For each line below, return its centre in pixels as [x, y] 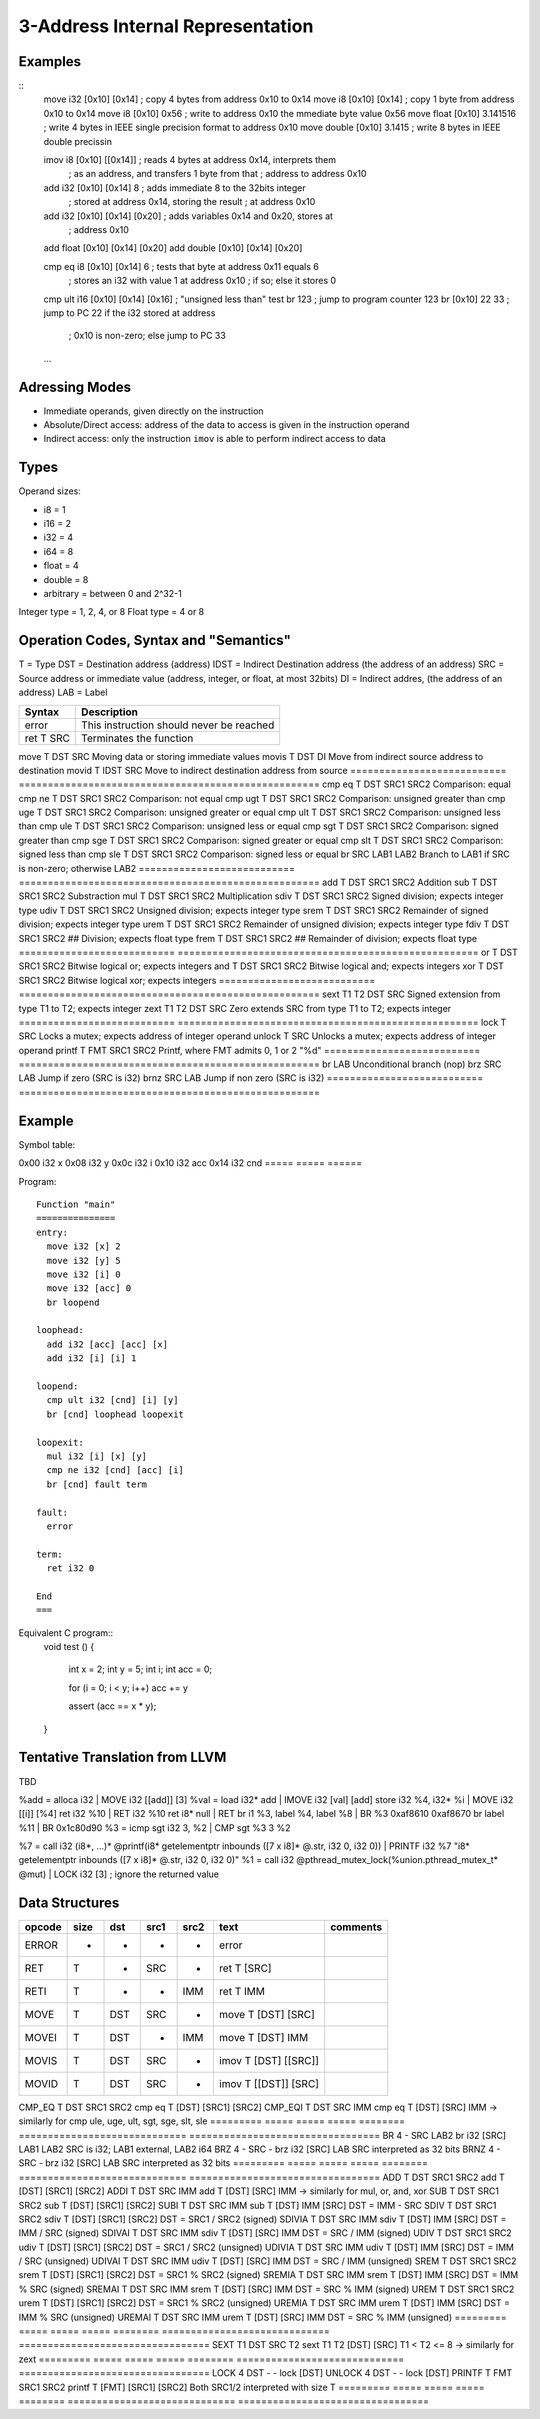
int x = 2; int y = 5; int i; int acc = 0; [140, 1669]
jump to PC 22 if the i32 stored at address [129, 312]
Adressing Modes [75, 386]
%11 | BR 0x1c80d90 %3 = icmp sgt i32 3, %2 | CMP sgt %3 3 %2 [154, 1827]
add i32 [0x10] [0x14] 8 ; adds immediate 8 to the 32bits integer [175, 187]
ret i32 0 [70, 1568]
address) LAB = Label [63, 692]
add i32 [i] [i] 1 [91, 1358]
